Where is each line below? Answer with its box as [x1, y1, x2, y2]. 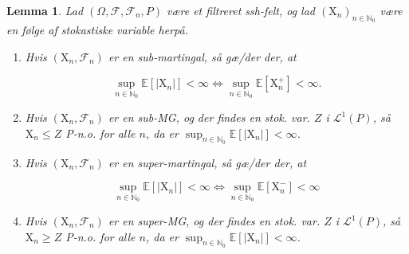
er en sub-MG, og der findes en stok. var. [108, 109, 310, 126]
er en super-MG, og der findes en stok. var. [108, 213, 321, 229]
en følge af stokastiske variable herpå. [6, 21, 188, 38]
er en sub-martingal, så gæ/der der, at [108, 48, 297, 64]
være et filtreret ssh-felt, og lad [167, 2, 315, 18]
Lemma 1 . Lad [6, 2, 84, 18]
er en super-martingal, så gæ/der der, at [108, 154, 307, 170]
